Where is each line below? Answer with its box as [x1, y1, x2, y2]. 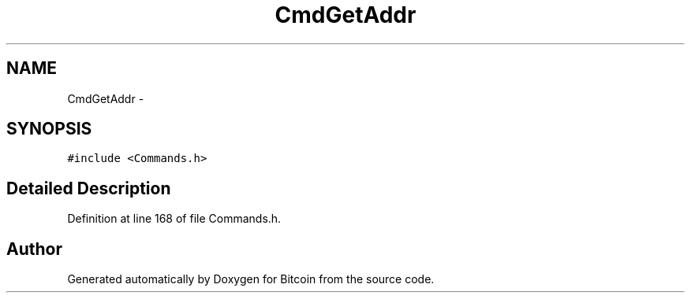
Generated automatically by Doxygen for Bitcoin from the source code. [67, 272, 435, 286]
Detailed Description [6, 178, 171, 198]
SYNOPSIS [6, 119, 92, 139]
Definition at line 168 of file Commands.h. [67, 212, 282, 226]
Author [6, 238, 62, 259]
